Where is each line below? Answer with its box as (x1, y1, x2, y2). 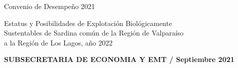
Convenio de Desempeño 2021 (4, 1, 95, 11)
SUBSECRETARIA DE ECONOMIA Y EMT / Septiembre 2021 (4, 54, 234, 64)
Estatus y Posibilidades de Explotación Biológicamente (4, 17, 172, 28)
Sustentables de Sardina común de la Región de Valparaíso (4, 27, 184, 38)
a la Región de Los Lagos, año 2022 (4, 37, 112, 47)
